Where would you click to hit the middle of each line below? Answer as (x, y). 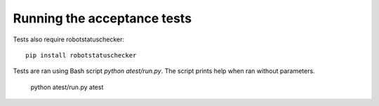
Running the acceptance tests (102, 18)
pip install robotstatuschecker (81, 55)
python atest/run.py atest (67, 87)
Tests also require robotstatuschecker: (69, 39)
